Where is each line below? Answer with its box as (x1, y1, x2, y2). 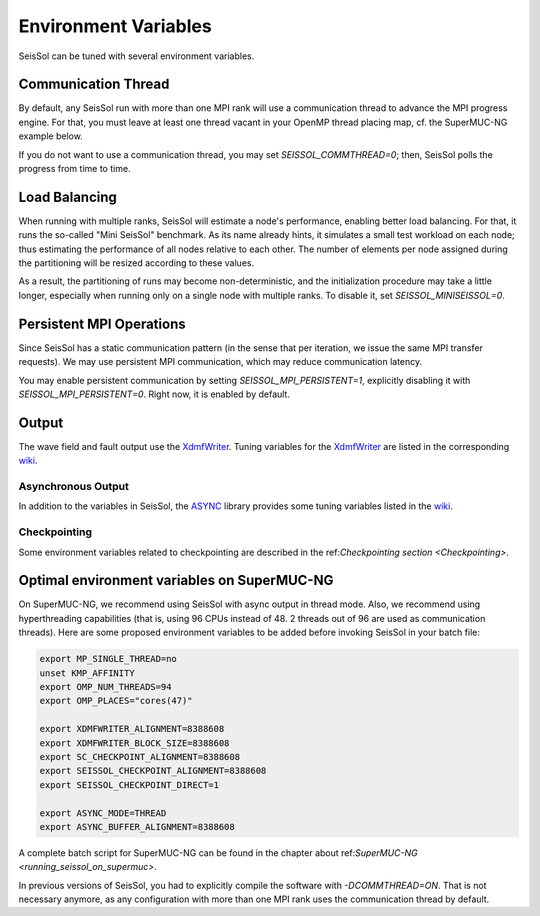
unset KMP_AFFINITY (39, 667, 135, 679)
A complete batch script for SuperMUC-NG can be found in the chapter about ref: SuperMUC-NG (18, 846, 419, 859)
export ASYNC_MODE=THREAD (39, 807, 167, 819)
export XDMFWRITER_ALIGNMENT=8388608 (39, 723, 225, 735)
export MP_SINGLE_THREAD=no (39, 653, 177, 665)
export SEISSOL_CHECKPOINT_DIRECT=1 (39, 779, 220, 790)
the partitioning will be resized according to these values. (18, 257, 255, 269)
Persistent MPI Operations (18, 315, 186, 332)
